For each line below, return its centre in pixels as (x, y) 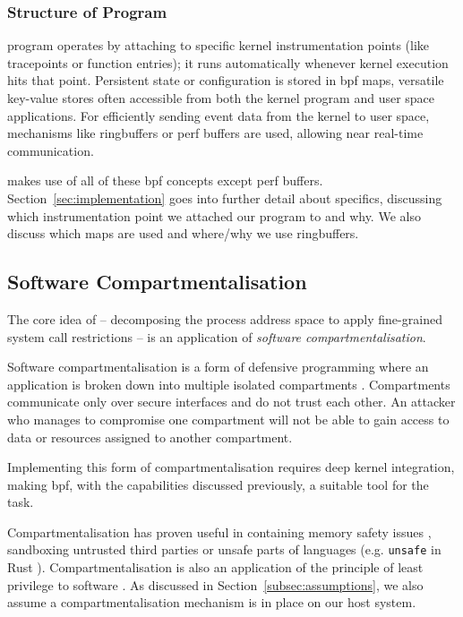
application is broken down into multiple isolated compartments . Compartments (229, 384)
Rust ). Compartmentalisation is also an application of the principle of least (215, 567)
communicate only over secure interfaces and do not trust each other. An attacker (231, 402)
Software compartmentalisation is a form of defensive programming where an (218, 367)
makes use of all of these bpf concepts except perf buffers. (165, 180)
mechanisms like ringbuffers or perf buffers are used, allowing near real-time (215, 133)
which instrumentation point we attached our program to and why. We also (214, 215)
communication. (51, 150)
